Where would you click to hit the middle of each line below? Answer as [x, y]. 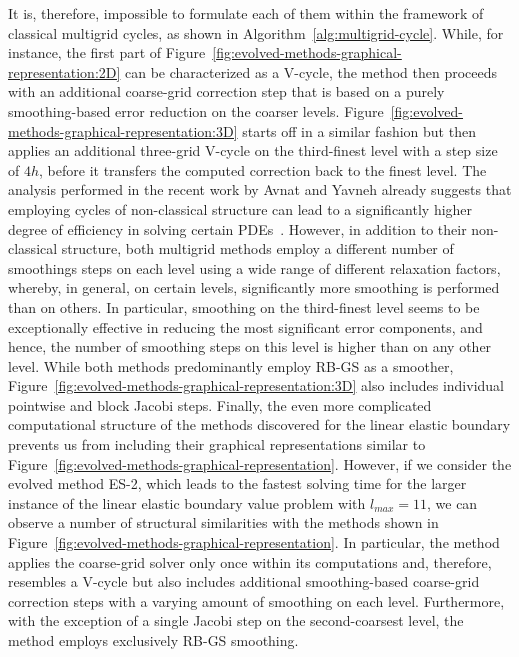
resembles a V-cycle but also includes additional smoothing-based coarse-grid [244, 581]
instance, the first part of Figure [107, 52]
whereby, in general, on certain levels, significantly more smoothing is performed [254, 287]
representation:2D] [64, 71]
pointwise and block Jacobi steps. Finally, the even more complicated [220, 404]
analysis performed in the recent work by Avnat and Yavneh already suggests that [260, 189]
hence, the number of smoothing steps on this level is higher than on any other [250, 346]
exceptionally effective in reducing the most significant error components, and [245, 326]
